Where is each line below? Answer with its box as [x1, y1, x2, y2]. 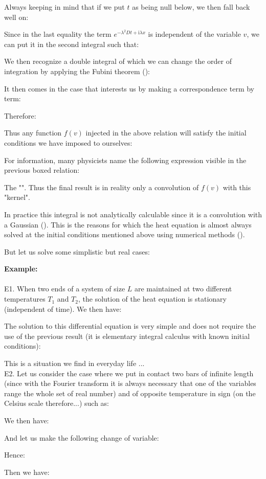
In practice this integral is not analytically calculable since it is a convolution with [4, 209, 262, 219]
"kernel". [4, 192, 30, 202]
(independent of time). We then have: [4, 303, 122, 314]
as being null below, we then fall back [132, 2, 250, 12]
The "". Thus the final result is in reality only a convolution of [4, 181, 199, 192]
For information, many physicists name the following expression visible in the [4, 154, 247, 165]
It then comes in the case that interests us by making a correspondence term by [4, 83, 254, 94]
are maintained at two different [135, 283, 232, 294]
